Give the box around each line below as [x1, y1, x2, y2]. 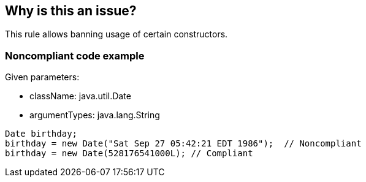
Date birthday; [5, 129, 78, 139]
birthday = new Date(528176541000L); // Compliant [5, 148, 253, 159]
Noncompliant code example [5, 49, 145, 62]
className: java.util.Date [29, 91, 131, 102]
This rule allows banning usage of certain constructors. [5, 29, 228, 40]
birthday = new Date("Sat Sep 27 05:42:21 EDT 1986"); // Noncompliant [5, 138, 362, 149]
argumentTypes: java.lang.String [29, 110, 160, 121]
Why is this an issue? [5, 3, 137, 18]
